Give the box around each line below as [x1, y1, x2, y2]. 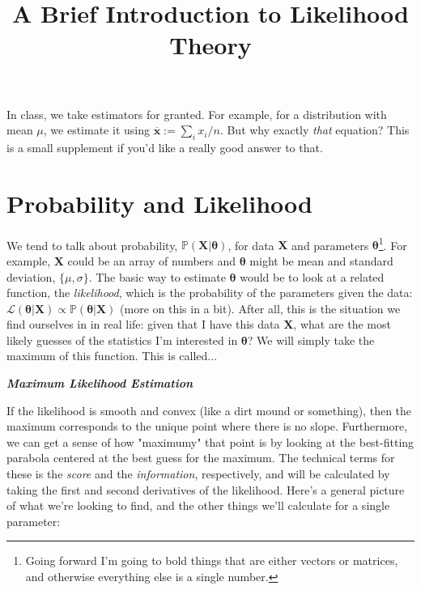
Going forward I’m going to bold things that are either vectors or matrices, [25, 552, 398, 569]
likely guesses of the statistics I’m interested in [6, 331, 238, 348]
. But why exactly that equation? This [219, 121, 410, 138]
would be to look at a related [240, 268, 385, 285]
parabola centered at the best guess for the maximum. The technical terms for [6, 449, 395, 466]
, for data [228, 236, 274, 253]
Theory [169, 28, 252, 62]
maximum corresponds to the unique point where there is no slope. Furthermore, [6, 418, 408, 435]
